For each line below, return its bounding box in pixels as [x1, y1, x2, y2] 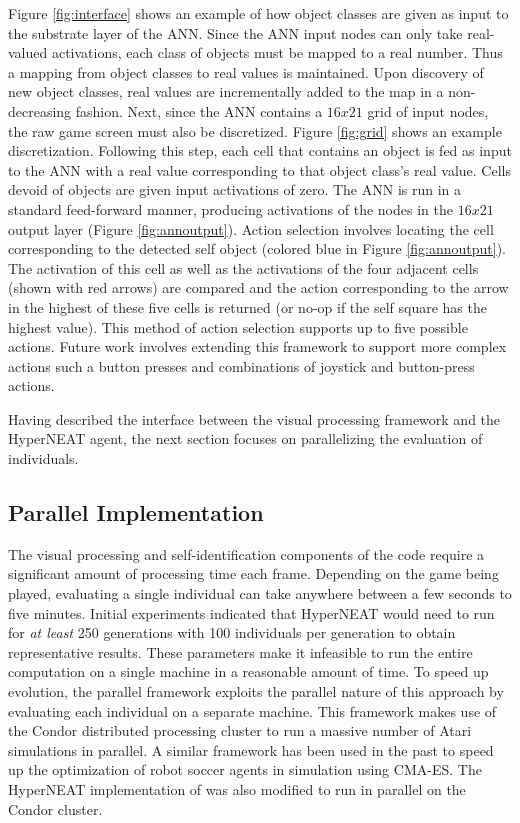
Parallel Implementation [8, 497, 264, 528]
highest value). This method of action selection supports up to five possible [8, 316, 468, 337]
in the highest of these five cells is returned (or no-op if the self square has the [8, 296, 487, 317]
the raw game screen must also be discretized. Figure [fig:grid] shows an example [8, 120, 502, 141]
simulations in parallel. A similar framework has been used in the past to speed [8, 739, 494, 760]
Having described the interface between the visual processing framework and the [8, 408, 501, 429]
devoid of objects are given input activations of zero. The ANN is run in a [8, 179, 462, 200]
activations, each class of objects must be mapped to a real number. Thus [51, 42, 503, 63]
